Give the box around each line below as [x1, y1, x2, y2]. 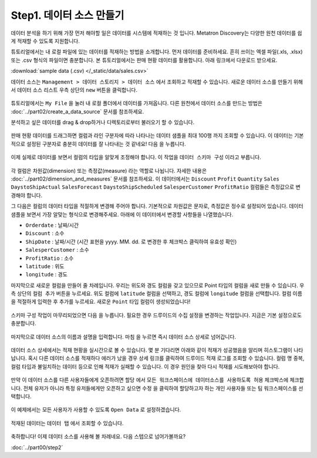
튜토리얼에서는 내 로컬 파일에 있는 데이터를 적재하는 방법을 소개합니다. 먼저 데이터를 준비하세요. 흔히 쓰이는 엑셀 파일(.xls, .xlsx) [11, 48, 303, 55]
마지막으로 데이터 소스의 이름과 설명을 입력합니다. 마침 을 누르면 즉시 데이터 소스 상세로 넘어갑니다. [11, 333, 237, 340]
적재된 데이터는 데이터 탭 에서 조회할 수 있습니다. [11, 419, 124, 426]
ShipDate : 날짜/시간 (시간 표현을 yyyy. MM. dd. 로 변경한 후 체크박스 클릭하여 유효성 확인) [25, 238, 237, 245]
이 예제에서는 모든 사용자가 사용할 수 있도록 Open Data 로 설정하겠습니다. [11, 406, 181, 413]
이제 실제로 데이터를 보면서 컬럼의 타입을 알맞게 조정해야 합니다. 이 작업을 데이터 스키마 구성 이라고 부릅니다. [11, 153, 261, 161]
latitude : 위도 [25, 262, 65, 270]
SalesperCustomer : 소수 [25, 246, 89, 253]
